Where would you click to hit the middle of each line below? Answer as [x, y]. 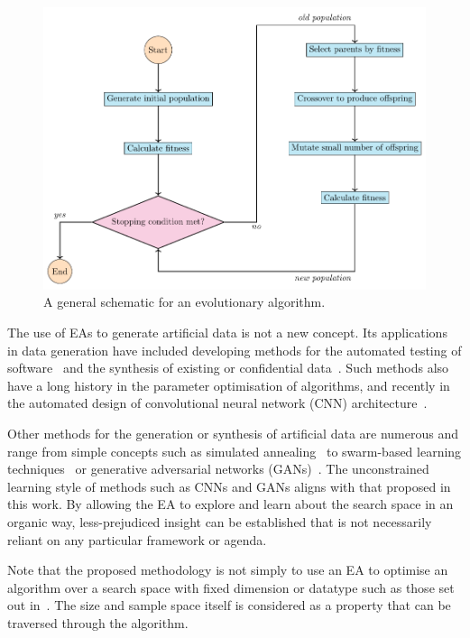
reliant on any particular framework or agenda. [137, 539]
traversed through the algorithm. [98, 622]
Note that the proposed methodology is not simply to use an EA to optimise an [228, 570]
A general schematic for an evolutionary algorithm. [184, 302]
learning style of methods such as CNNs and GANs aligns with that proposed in [229, 486]
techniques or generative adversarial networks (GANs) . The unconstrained [218, 469]
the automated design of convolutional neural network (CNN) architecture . [217, 403]
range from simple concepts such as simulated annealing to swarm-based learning [235, 451]
